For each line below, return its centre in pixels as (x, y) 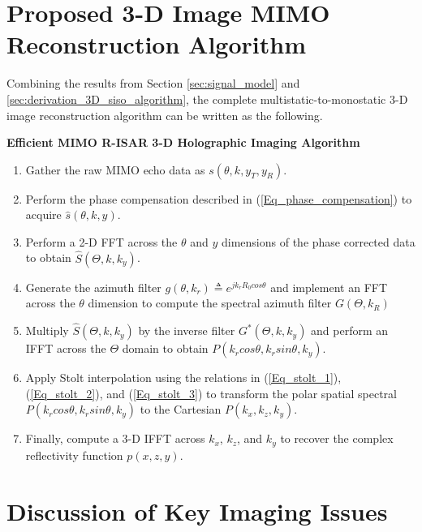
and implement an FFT (329, 287)
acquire (43, 215)
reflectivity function (74, 455)
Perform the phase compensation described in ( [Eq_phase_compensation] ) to (219, 198)
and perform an (350, 330)
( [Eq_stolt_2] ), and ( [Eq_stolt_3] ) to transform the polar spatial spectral (211, 393)
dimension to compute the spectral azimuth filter (210, 303)
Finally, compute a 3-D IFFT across (115, 438)
